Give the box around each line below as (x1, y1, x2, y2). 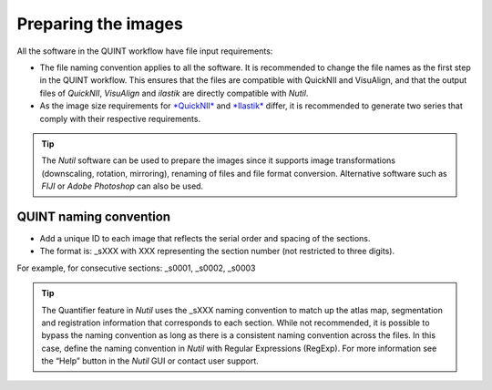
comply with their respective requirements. (39, 113, 200, 124)
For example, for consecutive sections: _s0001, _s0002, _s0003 (16, 262, 256, 273)
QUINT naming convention (16, 209, 171, 224)
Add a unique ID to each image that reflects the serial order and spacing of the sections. (39, 232, 371, 243)
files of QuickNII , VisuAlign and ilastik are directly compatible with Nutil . (39, 87, 309, 98)
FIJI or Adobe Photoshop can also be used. (41, 180, 204, 191)
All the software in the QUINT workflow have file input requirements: (16, 46, 273, 56)
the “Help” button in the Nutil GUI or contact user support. (41, 355, 259, 366)
